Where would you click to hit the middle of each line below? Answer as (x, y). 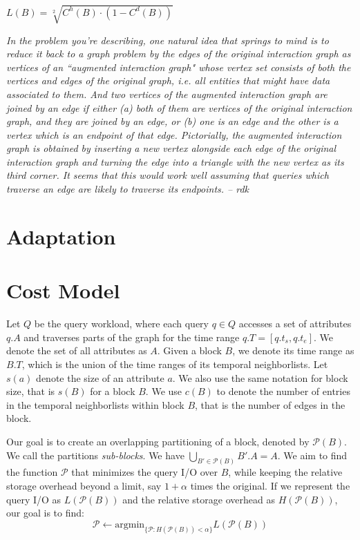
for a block (113, 391)
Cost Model (63, 290)
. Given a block (189, 350)
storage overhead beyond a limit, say (84, 485)
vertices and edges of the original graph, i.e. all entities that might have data (168, 80)
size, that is (31, 391)
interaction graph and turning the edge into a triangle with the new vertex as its (175, 161)
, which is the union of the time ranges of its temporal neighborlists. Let (175, 364)
